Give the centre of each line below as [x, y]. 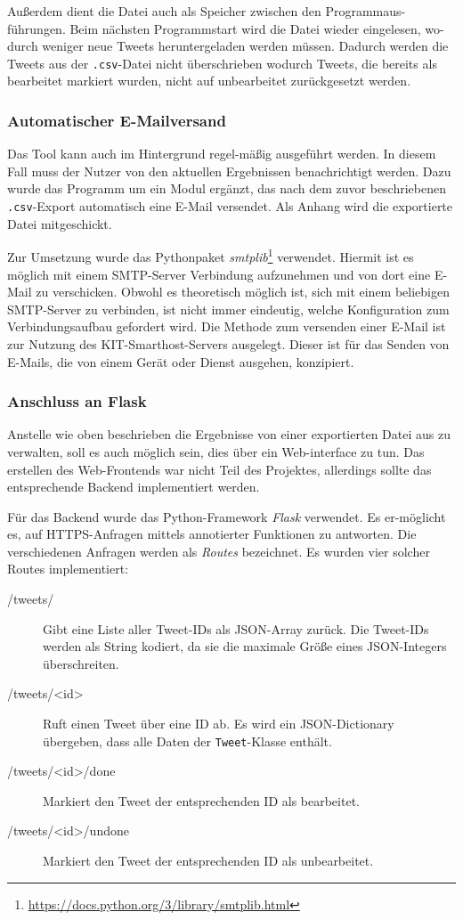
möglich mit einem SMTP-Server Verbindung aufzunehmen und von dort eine [219, 274]
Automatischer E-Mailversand [117, 120]
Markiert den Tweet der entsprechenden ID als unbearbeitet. [208, 861]
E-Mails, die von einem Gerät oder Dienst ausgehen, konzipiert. [181, 361]
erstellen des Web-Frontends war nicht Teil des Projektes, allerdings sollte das [219, 469]
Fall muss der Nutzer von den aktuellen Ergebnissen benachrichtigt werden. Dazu [229, 171]
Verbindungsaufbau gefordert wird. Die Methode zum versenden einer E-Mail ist [227, 326]
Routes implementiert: [68, 569]
